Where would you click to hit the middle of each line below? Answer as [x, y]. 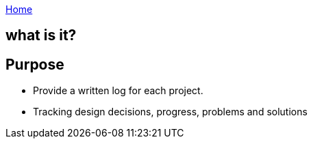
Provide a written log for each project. [118, 91]
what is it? [41, 35]
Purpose [35, 64]
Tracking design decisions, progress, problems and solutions [170, 112]
